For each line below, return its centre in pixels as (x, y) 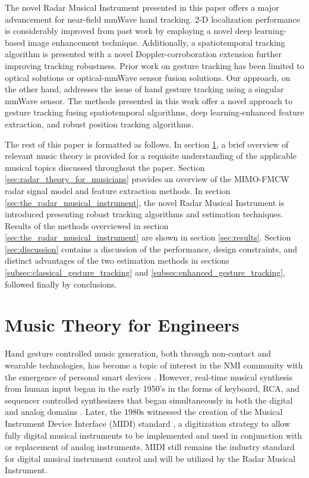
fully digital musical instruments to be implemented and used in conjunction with (154, 435)
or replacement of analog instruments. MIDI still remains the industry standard (150, 447)
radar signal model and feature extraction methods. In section (118, 190)
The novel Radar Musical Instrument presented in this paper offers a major (142, 7)
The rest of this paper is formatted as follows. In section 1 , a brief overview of (147, 144)
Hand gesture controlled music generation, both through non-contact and (138, 353)
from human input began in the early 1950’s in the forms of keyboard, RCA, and (152, 388)
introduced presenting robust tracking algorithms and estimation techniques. (144, 214)
